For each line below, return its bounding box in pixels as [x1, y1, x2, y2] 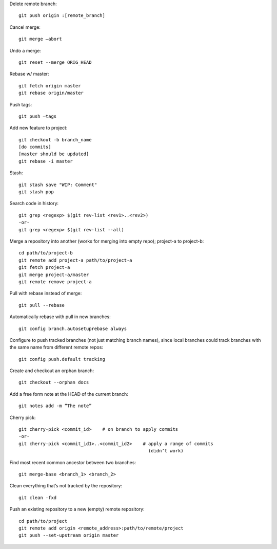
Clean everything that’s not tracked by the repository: [9, 483, 123, 489]
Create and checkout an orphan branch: [9, 368, 94, 374]
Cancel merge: [9, 24, 41, 30]
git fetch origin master [18, 83, 81, 88]
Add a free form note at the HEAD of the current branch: [9, 391, 128, 397]
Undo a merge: [9, 47, 41, 53]
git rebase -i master [18, 158, 73, 164]
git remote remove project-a [18, 279, 92, 285]
